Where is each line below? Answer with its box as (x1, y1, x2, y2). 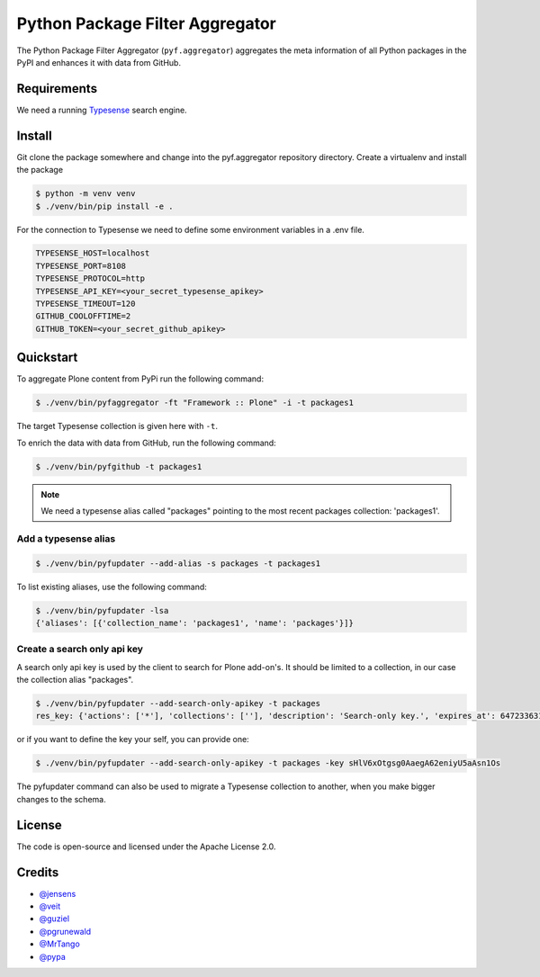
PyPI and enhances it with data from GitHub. (16, 57, 182, 67)
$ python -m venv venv (35, 189, 136, 199)
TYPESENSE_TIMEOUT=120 (35, 299, 136, 309)
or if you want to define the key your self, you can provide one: (16, 734, 249, 745)
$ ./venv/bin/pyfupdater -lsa (35, 605, 169, 615)
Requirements (16, 81, 98, 96)
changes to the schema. (16, 793, 107, 804)
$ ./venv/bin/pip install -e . (35, 201, 175, 211)
